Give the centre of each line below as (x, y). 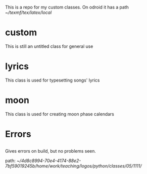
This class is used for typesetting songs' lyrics (52, 80)
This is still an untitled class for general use (49, 46)
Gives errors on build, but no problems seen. (51, 151)
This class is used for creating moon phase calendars (60, 114)
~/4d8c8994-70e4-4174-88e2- (49, 161)
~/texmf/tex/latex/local (28, 12)
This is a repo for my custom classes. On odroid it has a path (67, 7)
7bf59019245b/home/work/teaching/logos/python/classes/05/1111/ (73, 166)
